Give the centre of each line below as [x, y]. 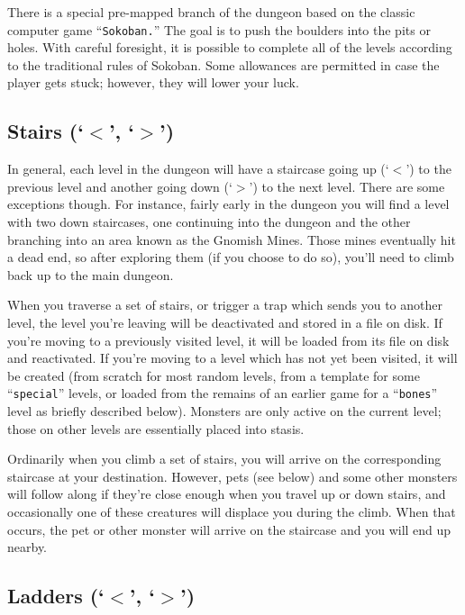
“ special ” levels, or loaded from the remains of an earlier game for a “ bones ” [223, 393]
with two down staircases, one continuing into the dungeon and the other [209, 222]
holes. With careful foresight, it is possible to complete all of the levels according [230, 47]
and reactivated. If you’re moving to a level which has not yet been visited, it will [232, 358]
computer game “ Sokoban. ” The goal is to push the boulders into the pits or [219, 29]
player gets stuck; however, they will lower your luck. [153, 82]
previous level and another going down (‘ [120, 186]
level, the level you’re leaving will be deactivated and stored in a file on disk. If [225, 322]
